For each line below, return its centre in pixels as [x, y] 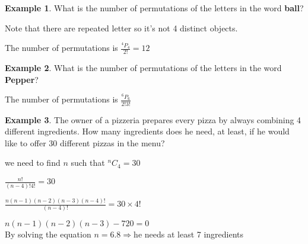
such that [88, 163]
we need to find [33, 163]
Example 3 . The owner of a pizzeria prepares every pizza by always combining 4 [153, 119]
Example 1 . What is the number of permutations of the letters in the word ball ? [154, 8]
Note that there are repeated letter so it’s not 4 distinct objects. [121, 28]
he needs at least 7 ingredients [189, 234]
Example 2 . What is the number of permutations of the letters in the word [143, 68]
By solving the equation [48, 234]
